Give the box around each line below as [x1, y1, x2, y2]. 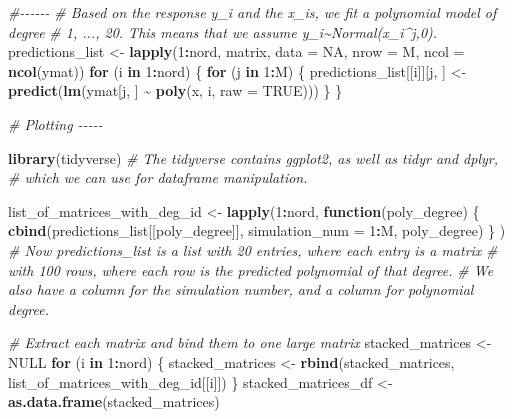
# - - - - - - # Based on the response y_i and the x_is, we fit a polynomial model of [8, 2, 497, 22]
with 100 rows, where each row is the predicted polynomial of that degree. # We [8, 259, 494, 280]
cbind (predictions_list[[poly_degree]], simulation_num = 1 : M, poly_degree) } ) [8, 220, 506, 241]
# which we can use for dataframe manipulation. [8, 167, 308, 188]
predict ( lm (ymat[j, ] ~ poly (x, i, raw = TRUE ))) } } [8, 80, 343, 101]
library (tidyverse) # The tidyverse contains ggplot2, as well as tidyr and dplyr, [8, 147, 498, 168]
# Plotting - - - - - [8, 113, 103, 134]
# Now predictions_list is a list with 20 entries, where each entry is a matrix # [8, 239, 498, 260]
